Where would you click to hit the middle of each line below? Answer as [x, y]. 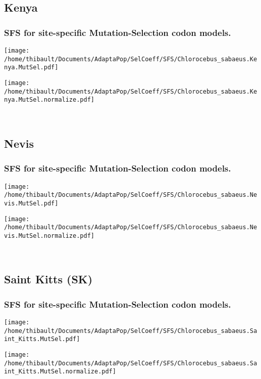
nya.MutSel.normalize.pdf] [49, 100]
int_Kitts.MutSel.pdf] [42, 339]
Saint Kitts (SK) [48, 279]
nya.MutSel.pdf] [31, 68]
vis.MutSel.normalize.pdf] [49, 236]
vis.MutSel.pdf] [31, 203]
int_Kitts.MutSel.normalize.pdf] [60, 372]
